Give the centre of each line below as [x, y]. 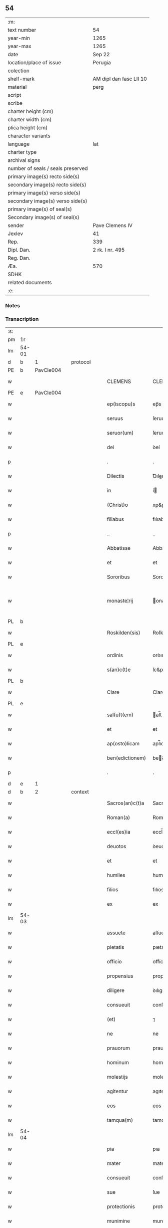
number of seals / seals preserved [48, 168]
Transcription [22, 319]
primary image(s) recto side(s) [44, 176]
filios [112, 890]
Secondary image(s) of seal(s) [43, 217]
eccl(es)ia [119, 832]
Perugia [102, 62]
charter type [22, 152]
